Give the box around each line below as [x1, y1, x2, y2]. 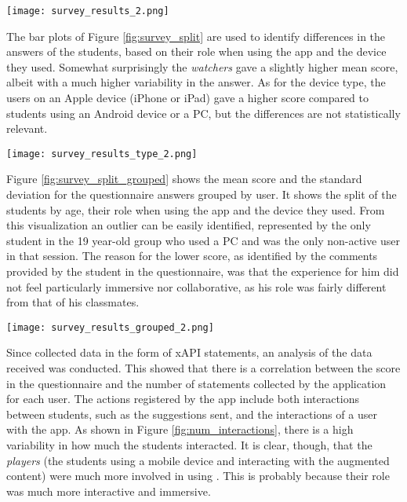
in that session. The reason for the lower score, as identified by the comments [6, 247, 378, 264]
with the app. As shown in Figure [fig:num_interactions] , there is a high [6, 421, 354, 438]
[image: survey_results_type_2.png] [6, 148, 198, 159]
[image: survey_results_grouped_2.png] [6, 321, 214, 333]
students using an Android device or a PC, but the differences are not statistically [6, 104, 401, 121]
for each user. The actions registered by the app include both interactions [6, 390, 360, 407]
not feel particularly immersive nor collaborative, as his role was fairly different [6, 278, 387, 295]
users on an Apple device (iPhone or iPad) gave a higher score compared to [6, 90, 369, 106]
